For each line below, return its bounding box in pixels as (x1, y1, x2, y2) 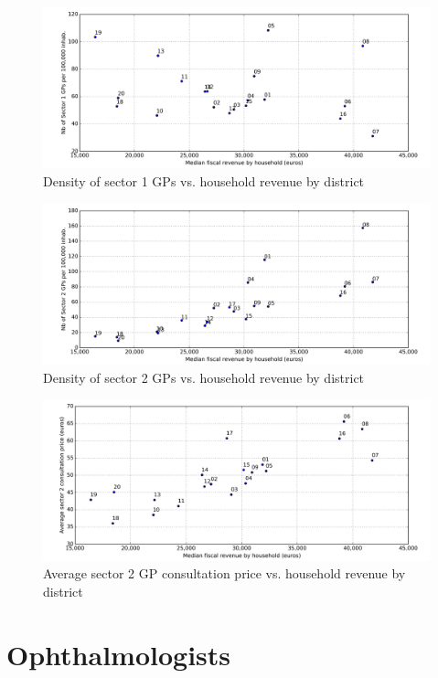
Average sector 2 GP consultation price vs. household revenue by (43, 564, 406, 583)
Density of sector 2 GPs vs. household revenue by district (43, 367, 365, 387)
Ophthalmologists (6, 635, 231, 673)
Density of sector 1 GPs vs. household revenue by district (43, 171, 365, 190)
